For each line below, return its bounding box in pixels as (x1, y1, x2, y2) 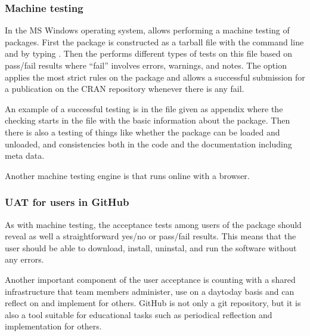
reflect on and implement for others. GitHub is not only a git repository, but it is (5, 297, 301, 309)
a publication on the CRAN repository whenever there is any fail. (5, 82, 244, 95)
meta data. (5, 149, 45, 162)
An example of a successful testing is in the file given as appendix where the (5, 102, 283, 115)
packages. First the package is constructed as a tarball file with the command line (5, 35, 304, 48)
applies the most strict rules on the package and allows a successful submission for (5, 70, 305, 83)
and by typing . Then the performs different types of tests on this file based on (5, 47, 293, 60)
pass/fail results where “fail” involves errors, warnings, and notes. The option (5, 59, 287, 71)
